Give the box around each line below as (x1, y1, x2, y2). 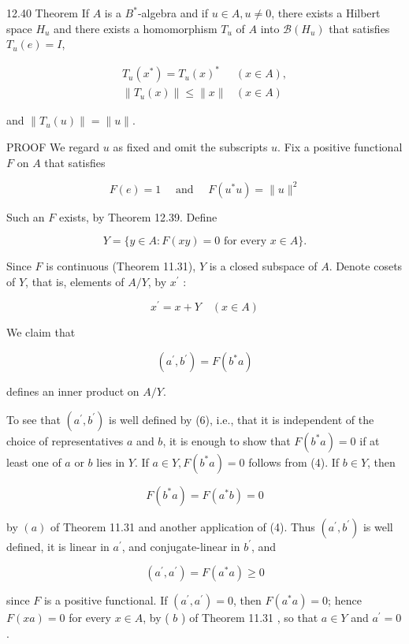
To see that (6, 411, 61, 427)
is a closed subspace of (209, 258, 318, 274)
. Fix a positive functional (277, 138, 403, 154)
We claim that (6, 324, 76, 341)
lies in (96, 453, 125, 470)
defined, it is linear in (6, 538, 110, 554)
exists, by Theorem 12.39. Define (58, 208, 218, 225)
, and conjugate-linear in (121, 538, 240, 554)
